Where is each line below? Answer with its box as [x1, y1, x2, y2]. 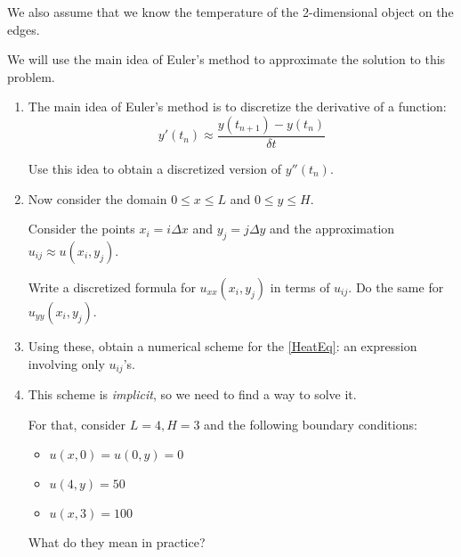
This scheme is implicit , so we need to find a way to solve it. [28, 385, 357, 404]
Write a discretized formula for [28, 277, 196, 296]
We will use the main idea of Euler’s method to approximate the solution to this [7, 50, 446, 69]
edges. [7, 20, 40, 38]
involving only [28, 354, 105, 373]
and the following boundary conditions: [204, 414, 417, 433]
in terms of [270, 277, 330, 296]
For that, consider [28, 414, 126, 433]
